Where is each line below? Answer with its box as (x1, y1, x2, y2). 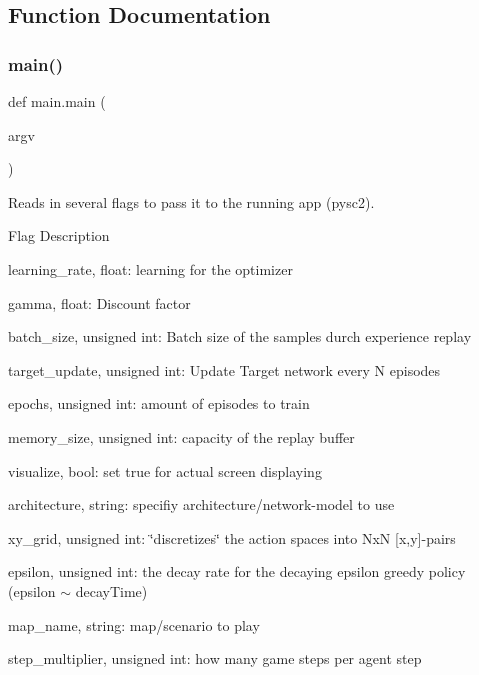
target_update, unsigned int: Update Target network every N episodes (8, 359, 441, 380)
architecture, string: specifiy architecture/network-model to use (8, 494, 395, 515)
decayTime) (75, 580, 148, 601)
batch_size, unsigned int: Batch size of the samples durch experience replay (8, 326, 472, 347)
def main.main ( (8, 91, 106, 111)
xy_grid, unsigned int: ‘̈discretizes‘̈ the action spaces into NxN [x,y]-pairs (8, 527, 456, 548)
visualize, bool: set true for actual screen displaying (8, 460, 322, 481)
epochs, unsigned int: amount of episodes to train (8, 393, 310, 414)
